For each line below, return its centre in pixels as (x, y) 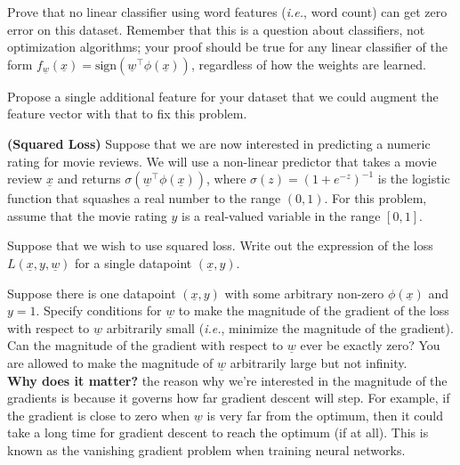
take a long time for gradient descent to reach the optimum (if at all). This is (218, 432)
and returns (89, 179)
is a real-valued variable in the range (281, 215)
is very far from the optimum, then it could (325, 415)
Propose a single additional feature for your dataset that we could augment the (223, 96)
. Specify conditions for (99, 310)
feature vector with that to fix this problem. (127, 114)
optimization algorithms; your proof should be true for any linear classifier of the (227, 47)
